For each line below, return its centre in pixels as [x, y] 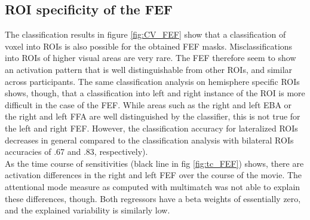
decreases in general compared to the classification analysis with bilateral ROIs [149, 140]
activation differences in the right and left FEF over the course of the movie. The [154, 175]
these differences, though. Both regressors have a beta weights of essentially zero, [153, 198]
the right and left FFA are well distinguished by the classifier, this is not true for [153, 116]
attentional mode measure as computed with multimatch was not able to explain [153, 186]
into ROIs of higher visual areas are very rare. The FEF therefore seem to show [151, 58]
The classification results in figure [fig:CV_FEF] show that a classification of [145, 34]
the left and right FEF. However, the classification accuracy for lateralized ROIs [151, 128]
